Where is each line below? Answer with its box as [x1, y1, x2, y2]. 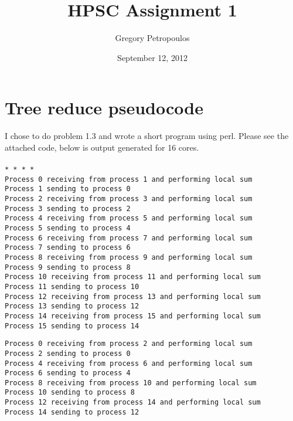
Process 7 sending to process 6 [5, 243, 131, 252]
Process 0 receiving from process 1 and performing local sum [5, 175, 253, 184]
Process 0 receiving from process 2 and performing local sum [5, 339, 253, 348]
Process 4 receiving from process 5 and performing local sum [5, 214, 253, 223]
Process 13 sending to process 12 [5, 302, 139, 311]
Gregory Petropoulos [115, 32, 190, 44]
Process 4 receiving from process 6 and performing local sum [5, 359, 253, 368]
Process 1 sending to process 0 [5, 185, 131, 193]
